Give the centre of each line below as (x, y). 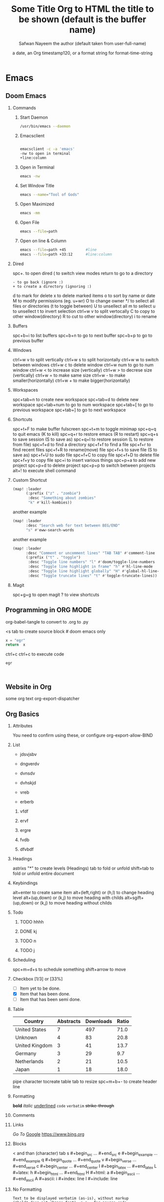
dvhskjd (28, 782)
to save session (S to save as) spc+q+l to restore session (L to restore (83, 439)
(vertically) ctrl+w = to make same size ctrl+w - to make (69, 375)
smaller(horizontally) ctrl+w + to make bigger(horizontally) (71, 380)
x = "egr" (16, 640)
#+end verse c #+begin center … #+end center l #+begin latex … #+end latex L (85, 1166)
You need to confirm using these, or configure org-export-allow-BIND (83, 735)
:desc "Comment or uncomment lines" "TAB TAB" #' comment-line (90, 553)
